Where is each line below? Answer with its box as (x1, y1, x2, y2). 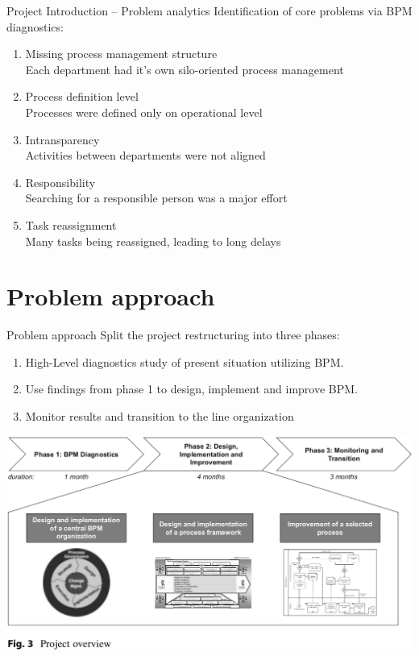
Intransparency (25, 131, 100, 147)
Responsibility (25, 173, 96, 190)
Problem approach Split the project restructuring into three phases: (6, 326, 340, 343)
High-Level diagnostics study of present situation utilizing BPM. (25, 353, 344, 370)
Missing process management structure (25, 45, 218, 62)
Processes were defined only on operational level (25, 103, 263, 120)
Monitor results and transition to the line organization (25, 408, 294, 425)
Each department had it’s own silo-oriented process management (25, 60, 344, 77)
